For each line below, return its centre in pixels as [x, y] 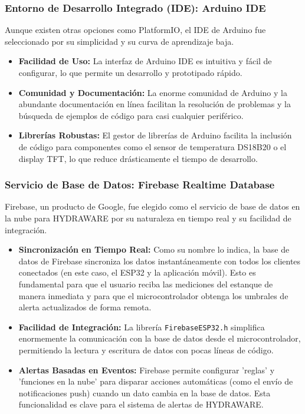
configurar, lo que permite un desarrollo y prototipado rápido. [130, 72]
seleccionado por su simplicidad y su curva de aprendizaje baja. [119, 41]
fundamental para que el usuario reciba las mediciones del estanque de [146, 284]
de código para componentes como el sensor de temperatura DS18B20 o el [152, 146]
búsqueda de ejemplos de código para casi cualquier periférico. [131, 115]
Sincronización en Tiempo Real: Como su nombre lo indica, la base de [154, 249]
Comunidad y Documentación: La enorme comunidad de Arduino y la [153, 92]
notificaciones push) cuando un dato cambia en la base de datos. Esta [145, 393]
